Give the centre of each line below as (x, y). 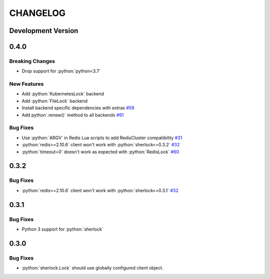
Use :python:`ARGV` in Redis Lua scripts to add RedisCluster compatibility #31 (102, 138)
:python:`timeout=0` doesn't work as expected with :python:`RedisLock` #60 (100, 152)
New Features (26, 84)
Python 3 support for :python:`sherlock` (62, 229)
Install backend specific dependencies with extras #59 (78, 108)
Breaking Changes (32, 61)
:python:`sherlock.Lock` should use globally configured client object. (92, 268)
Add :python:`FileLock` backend (54, 101)
